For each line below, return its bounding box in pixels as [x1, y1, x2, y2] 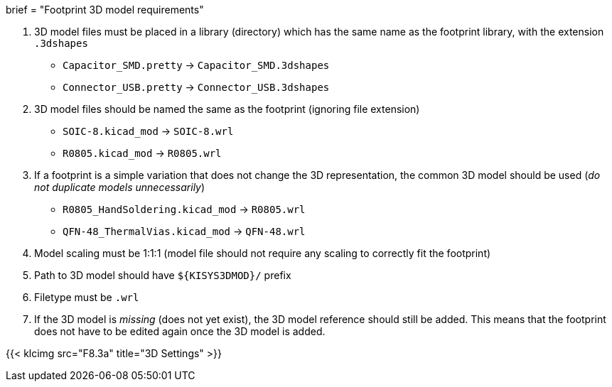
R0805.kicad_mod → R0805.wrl [63, 147, 222, 159]
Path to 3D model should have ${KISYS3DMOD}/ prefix [34, 269, 291, 281]
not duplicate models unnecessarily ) [34, 181, 205, 193]
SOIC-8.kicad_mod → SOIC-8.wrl [63, 125, 234, 137]
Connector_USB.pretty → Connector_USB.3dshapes [63, 81, 330, 93]
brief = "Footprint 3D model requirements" [6, 4, 204, 16]
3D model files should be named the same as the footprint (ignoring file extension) [34, 103, 420, 115]
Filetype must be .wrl [34, 291, 139, 303]
